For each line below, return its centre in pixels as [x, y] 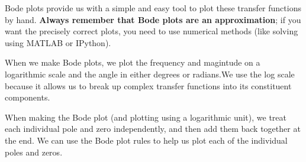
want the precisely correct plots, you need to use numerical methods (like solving [152, 31]
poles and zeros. [34, 152]
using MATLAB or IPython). [58, 42]
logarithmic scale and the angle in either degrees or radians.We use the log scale [150, 74]
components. [28, 97]
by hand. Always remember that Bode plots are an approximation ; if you [153, 19]
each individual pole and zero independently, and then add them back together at [153, 129]
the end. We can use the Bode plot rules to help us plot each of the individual [146, 140]
